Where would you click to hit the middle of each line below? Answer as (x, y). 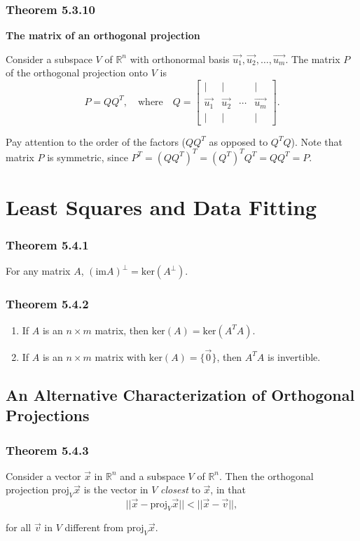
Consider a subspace (49, 59)
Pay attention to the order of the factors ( (96, 141)
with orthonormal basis (180, 59)
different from (94, 527)
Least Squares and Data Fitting (161, 207)
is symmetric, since (88, 157)
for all (19, 527)
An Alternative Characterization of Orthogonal (180, 394)
